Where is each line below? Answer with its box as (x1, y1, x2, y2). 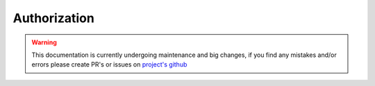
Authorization (12, 10, 95, 26)
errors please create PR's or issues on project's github (31, 60, 187, 69)
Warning (31, 38, 57, 46)
